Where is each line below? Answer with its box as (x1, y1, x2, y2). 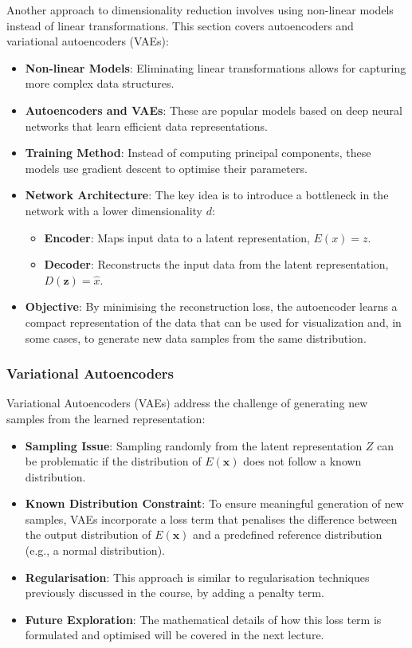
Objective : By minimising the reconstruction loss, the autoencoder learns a (25, 298, 398, 315)
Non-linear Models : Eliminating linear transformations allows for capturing (25, 59, 406, 76)
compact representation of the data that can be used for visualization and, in (25, 313, 402, 330)
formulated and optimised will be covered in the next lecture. (25, 626, 324, 643)
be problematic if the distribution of (25, 453, 202, 469)
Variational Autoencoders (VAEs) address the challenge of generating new (6, 395, 368, 411)
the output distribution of (25, 526, 151, 543)
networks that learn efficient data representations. (25, 117, 268, 134)
